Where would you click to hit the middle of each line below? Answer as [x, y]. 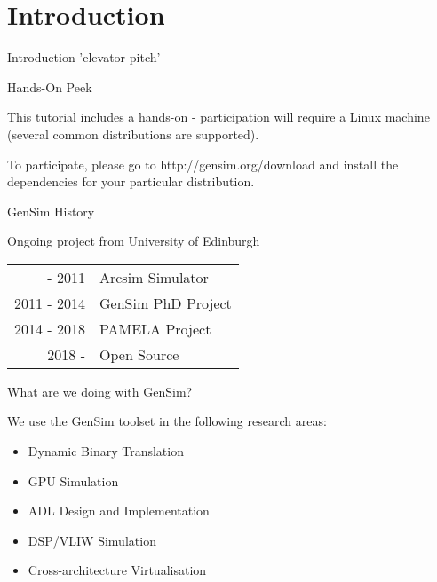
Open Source [139, 354]
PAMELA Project [155, 328]
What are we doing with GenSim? [100, 391]
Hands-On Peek [50, 87]
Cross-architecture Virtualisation [117, 570]
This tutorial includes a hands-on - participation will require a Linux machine [218, 117]
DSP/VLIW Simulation [92, 540]
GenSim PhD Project [165, 303]
